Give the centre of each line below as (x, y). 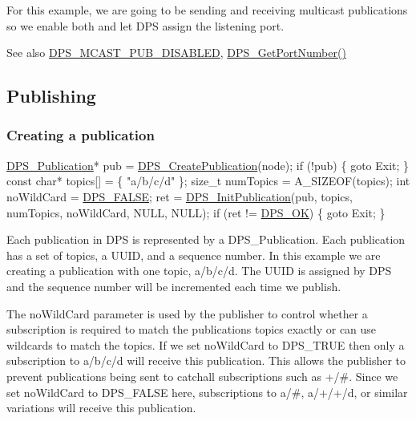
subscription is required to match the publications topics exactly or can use (192, 329)
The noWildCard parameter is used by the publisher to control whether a (187, 313)
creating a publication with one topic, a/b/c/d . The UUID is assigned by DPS (199, 271)
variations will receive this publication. (101, 408)
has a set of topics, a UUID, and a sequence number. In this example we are (194, 255)
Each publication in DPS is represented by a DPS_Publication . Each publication (206, 239)
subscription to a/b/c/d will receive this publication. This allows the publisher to (206, 360)
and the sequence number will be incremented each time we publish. (174, 286)
